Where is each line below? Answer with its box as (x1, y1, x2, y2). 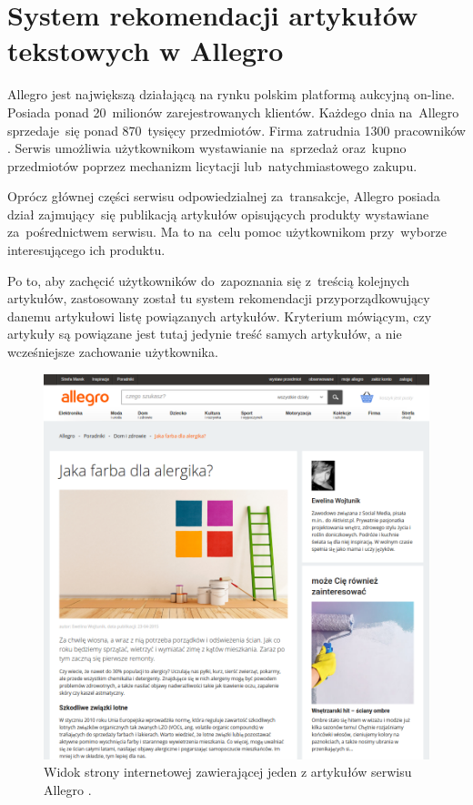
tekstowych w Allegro (7, 32, 284, 69)
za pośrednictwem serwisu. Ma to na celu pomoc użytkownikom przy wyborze (7, 222, 447, 241)
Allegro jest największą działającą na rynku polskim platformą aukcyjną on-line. (7, 85, 456, 104)
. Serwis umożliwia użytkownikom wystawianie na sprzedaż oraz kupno (7, 138, 407, 158)
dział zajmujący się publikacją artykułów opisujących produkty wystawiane (7, 204, 429, 223)
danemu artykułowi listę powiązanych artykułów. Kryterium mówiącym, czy (7, 306, 432, 325)
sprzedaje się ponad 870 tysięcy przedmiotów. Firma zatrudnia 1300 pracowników (7, 120, 466, 139)
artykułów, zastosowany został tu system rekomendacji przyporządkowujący (7, 289, 430, 308)
